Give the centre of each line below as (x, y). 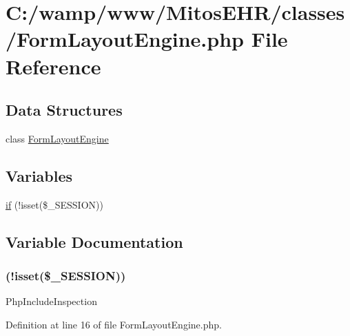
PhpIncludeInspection (51, 301)
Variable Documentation (94, 241)
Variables (39, 175)
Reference (53, 66)
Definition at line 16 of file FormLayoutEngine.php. (114, 324)
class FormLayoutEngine (57, 138)
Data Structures (64, 110)
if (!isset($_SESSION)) (54, 204)
